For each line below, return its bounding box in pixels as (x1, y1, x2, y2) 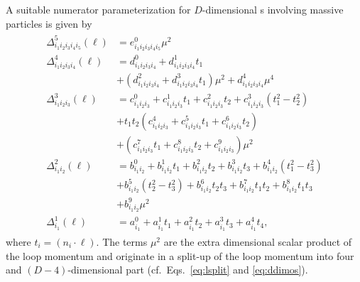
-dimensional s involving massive (202, 2, 344, 16)
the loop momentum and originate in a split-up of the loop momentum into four (6, 248, 354, 263)
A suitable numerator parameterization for (6, 2, 191, 16)
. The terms (96, 234, 148, 249)
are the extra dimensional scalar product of (163, 234, 352, 249)
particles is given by (6, 16, 92, 31)
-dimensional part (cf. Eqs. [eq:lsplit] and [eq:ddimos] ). (67, 262, 308, 277)
